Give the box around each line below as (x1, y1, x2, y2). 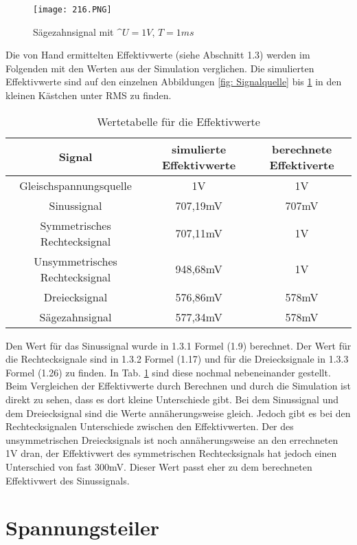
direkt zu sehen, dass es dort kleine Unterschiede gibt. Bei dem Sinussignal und (5, 392, 338, 406)
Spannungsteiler (5, 513, 160, 542)
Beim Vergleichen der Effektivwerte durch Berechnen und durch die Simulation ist (5, 378, 351, 393)
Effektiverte (269, 156, 334, 173)
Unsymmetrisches (34, 253, 117, 269)
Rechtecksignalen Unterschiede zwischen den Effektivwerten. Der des (5, 419, 294, 434)
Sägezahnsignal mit (33, 24, 114, 39)
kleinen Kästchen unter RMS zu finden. (5, 88, 172, 103)
